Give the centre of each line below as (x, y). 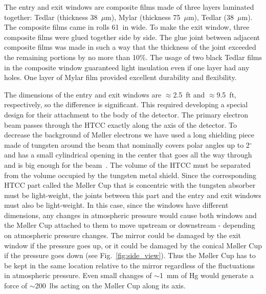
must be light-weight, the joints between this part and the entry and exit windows (133, 195)
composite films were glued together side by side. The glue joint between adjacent (132, 37)
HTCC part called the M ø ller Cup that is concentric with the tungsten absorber (130, 185)
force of (16, 286)
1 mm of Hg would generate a (206, 275)
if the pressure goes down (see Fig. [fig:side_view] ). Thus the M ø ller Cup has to (130, 255)
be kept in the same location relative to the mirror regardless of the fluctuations (130, 265)
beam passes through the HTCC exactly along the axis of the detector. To (120, 124)
